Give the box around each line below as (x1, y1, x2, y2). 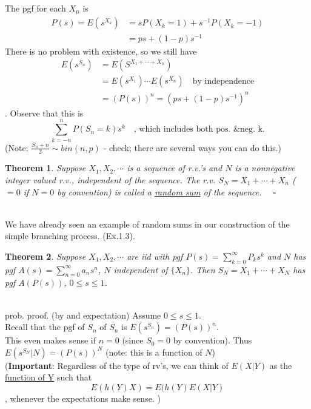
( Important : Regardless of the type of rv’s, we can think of (5, 359, 229, 371)
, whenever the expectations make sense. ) (5, 392, 161, 405)
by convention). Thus (173, 334, 252, 346)
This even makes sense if (5, 334, 96, 346)
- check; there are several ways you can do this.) (103, 141, 282, 154)
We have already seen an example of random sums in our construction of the (5, 217, 290, 230)
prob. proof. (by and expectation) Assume (5, 308, 161, 321)
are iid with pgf (127, 249, 183, 262)
